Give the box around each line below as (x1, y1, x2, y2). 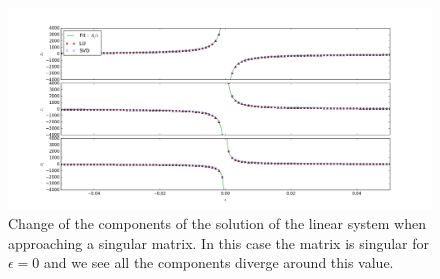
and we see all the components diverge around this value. (44, 252, 394, 273)
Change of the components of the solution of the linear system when (8, 213, 426, 234)
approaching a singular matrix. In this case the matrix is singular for (8, 232, 430, 253)
